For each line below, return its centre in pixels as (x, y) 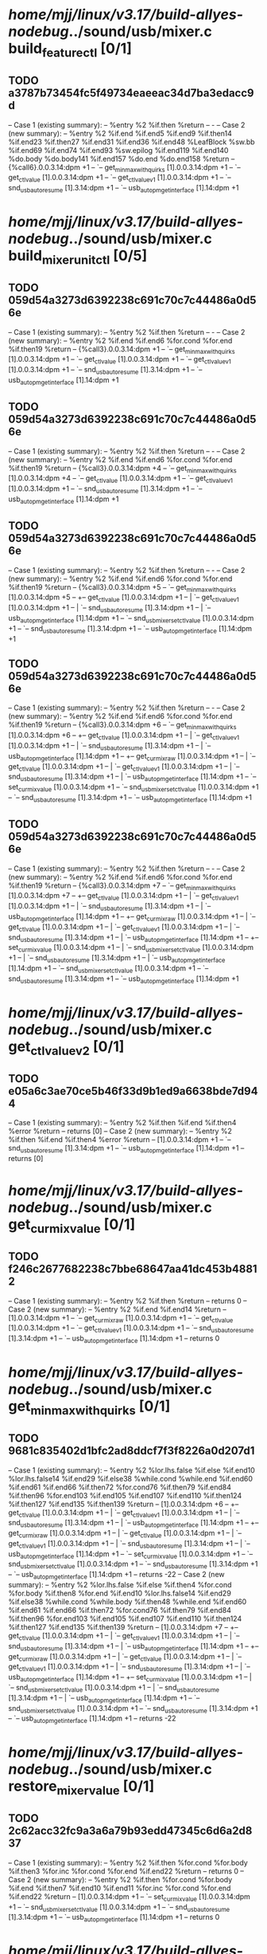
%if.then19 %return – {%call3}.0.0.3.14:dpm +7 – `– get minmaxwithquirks (122, 886)
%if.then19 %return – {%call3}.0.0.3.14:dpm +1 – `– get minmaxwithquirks (122, 350)
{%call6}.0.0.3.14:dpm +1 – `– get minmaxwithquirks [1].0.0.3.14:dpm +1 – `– (124, 168)
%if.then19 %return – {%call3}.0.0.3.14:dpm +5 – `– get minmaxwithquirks (122, 588)
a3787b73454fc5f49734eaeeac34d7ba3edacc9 (131, 93)
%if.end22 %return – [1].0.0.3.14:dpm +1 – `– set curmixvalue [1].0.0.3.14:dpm (129, 1897)
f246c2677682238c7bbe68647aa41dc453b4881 (133, 1269)
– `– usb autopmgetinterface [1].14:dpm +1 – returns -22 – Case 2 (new (116, 1575)
